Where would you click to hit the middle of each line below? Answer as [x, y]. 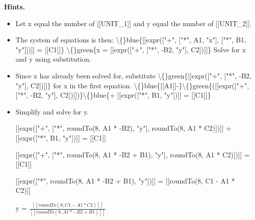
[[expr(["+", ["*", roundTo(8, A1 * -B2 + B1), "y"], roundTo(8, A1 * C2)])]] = [133, 154]
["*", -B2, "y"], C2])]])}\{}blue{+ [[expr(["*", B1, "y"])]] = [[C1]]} [113, 95]
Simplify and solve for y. [52, 111]
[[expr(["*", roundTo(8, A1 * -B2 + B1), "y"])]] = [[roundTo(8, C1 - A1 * [125, 180]
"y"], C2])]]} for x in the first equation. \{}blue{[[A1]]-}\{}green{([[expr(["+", [132, 85]
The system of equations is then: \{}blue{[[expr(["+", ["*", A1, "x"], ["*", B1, [131, 40]
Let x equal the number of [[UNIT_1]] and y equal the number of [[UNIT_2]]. [134, 23]
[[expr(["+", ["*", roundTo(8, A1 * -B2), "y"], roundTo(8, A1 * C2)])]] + [123, 128]
